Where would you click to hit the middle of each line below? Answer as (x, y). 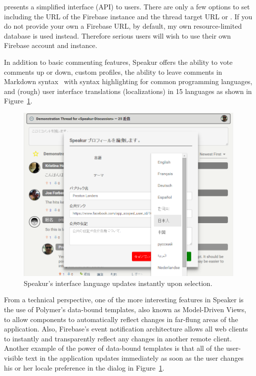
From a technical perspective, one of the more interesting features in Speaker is (124, 300)
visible (14, 357)
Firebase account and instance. (51, 45)
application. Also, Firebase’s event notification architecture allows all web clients (126, 329)
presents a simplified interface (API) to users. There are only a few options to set (127, 6)
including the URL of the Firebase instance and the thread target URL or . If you (128, 16)
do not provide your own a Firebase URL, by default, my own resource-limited (123, 26)
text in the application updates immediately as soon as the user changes (135, 357)
